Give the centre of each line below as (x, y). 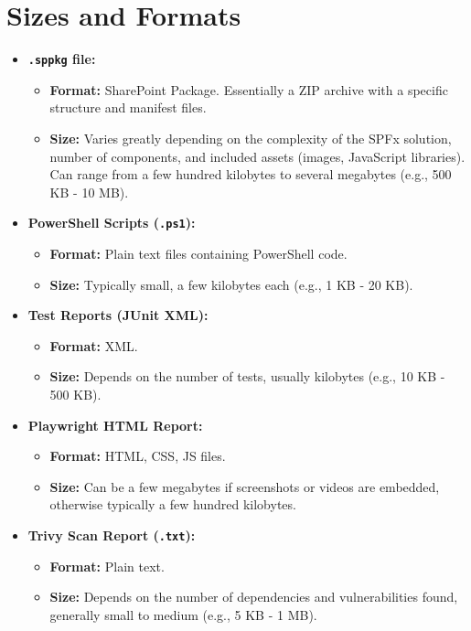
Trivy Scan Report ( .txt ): (112, 535)
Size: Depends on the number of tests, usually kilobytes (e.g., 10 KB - (247, 376)
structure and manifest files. (128, 107)
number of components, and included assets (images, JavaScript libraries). (257, 156)
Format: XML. (94, 345)
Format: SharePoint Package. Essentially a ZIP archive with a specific (249, 89)
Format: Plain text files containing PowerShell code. (198, 253)
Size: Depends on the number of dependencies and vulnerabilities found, (254, 597)
